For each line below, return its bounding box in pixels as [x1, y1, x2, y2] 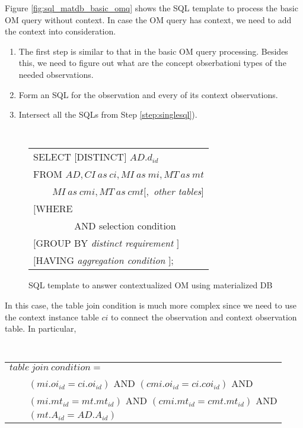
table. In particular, [5, 322, 76, 335]
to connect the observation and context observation [110, 310, 297, 323]
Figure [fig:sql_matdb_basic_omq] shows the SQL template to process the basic [5, 2, 298, 14]
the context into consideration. [5, 25, 116, 37]
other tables [153, 184, 202, 199]
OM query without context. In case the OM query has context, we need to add [5, 13, 292, 26]
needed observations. [18, 68, 94, 80]
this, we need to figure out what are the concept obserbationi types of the [18, 56, 286, 69]
